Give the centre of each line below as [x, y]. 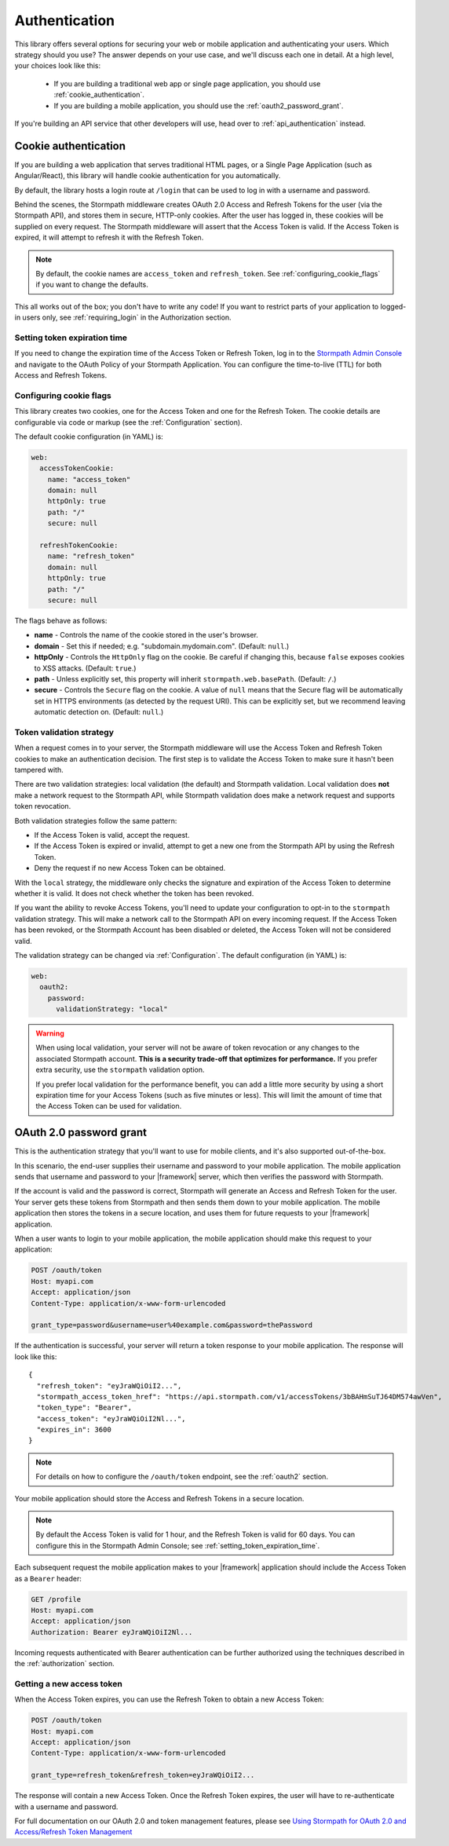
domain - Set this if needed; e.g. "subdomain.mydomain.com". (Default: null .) [162, 646]
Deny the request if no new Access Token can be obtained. [130, 868]
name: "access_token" [89, 479]
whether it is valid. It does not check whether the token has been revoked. [134, 893]
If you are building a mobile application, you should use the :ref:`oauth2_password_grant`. [199, 105]
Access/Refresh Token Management [73, 1832]
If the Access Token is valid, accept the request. [112, 835]
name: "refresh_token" [91, 556]
